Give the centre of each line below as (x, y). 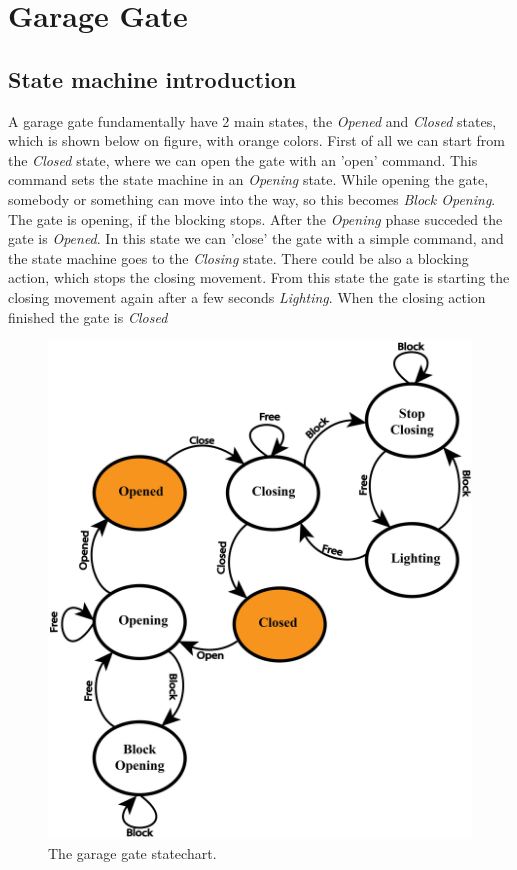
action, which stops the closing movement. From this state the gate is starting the (259, 277)
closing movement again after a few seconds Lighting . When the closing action (247, 296)
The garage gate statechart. (132, 852)
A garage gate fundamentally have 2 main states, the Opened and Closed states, (252, 120)
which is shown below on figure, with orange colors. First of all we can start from (257, 140)
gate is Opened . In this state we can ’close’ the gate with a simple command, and (256, 238)
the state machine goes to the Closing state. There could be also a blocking (238, 257)
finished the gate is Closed (88, 316)
